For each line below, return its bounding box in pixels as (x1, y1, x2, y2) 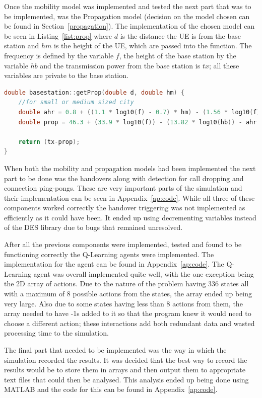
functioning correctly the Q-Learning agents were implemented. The (4, 249, 214, 259)
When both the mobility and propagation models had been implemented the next (4, 163, 256, 173)
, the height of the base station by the (119, 50, 236, 60)
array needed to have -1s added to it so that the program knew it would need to (4, 308, 251, 319)
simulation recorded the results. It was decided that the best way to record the (4, 354, 247, 365)
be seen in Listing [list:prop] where (4, 30, 112, 41)
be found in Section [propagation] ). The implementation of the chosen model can (4, 21, 255, 31)
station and (4, 40, 39, 51)
